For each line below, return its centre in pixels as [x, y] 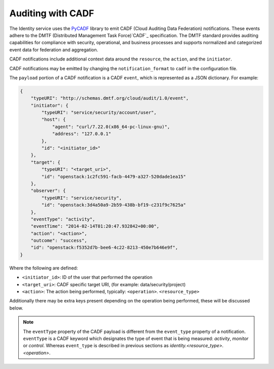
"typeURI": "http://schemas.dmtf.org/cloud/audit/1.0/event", [110, 98]
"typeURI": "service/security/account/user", [99, 113]
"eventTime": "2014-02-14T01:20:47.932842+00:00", [95, 226]
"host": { [54, 120]
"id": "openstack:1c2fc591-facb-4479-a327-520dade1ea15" [114, 176]
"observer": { [48, 191]
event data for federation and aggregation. [54, 50]
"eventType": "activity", [63, 219]
